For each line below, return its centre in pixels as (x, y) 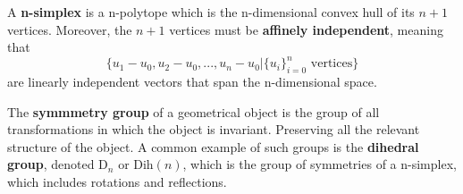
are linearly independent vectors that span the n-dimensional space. (192, 82)
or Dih (136, 164)
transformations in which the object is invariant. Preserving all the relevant (214, 129)
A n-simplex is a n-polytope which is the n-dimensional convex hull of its (211, 12)
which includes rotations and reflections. (117, 182)
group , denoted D (58, 164)
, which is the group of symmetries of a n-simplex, (320, 164)
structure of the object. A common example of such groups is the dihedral (213, 146)
